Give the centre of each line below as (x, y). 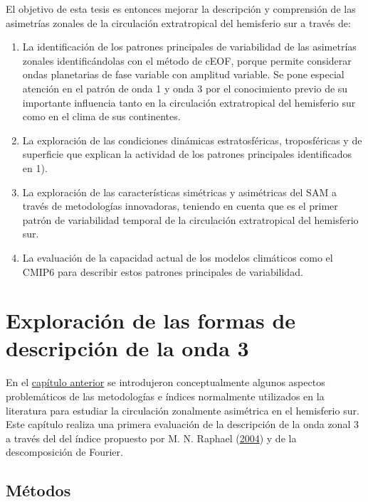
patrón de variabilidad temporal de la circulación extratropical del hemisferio (190, 219)
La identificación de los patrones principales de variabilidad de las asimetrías (189, 47)
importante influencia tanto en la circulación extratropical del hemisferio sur (189, 102)
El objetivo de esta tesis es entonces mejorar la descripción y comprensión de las (181, 9)
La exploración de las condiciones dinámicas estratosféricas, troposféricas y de (192, 140)
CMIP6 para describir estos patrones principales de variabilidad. (163, 271)
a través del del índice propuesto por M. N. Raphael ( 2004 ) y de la (151, 438)
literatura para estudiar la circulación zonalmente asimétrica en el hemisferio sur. (183, 410)
